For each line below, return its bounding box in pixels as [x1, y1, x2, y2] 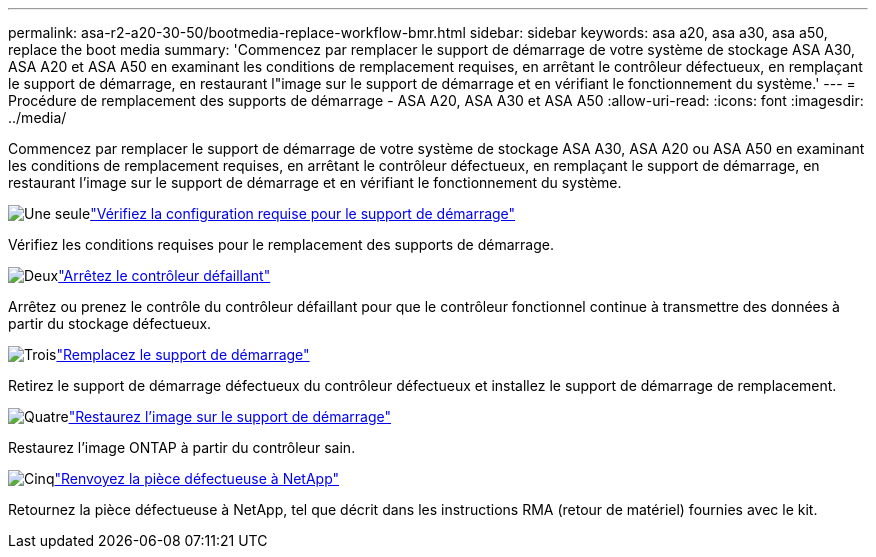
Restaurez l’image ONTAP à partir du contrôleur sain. [8, 439, 356, 456]
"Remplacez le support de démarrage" [56, 346, 310, 363]
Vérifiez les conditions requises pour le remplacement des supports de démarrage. [8, 236, 554, 253]
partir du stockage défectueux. [8, 315, 212, 332]
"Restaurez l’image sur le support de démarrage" [68, 408, 391, 425]
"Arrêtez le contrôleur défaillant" [58, 267, 271, 284]
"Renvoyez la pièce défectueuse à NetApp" [54, 470, 340, 487]
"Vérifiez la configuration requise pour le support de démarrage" [90, 205, 516, 222]
